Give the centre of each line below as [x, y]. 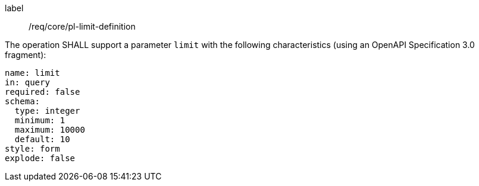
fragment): [26, 55]
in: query [27, 82]
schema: [23, 101]
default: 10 [42, 139]
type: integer [47, 111]
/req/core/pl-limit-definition [82, 26]
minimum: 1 [40, 120]
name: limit [32, 73]
